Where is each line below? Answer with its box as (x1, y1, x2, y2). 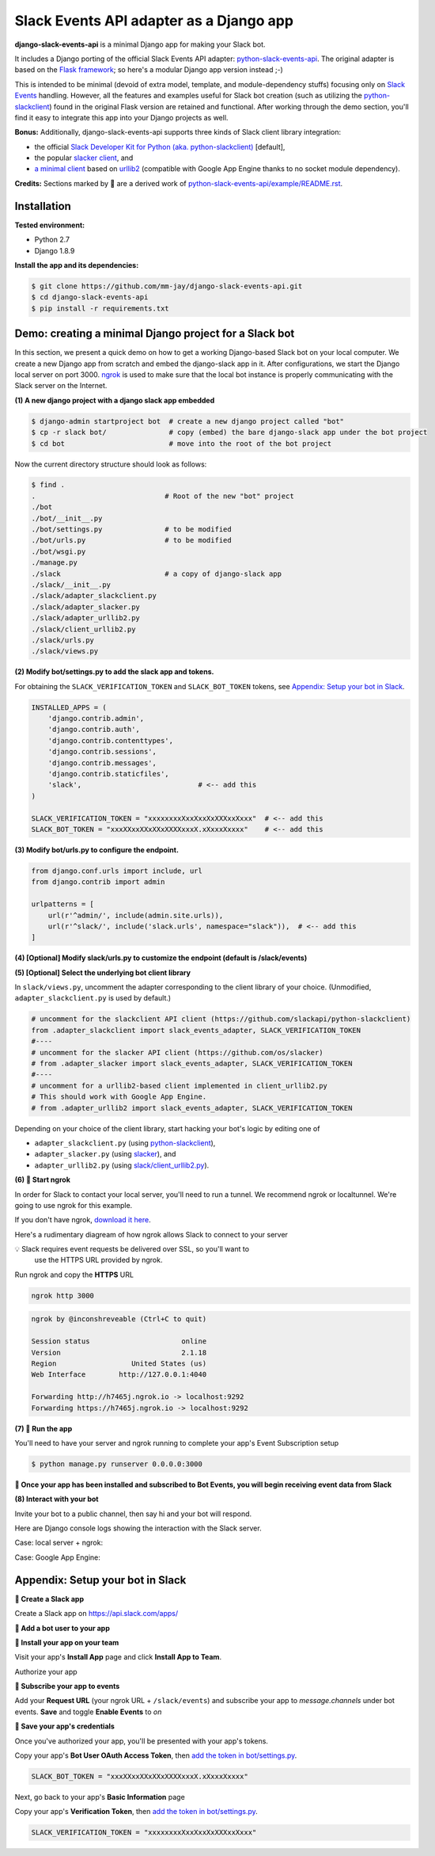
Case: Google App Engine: (14, 1553, 100, 1562)
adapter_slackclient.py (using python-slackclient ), (34, 1138, 216, 1148)
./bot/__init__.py (31, 513, 103, 523)
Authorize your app (14, 1667, 78, 1676)
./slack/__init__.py (31, 581, 111, 589)
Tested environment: (14, 220, 85, 230)
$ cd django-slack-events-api (31, 293, 149, 302)
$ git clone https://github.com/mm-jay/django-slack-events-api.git (31, 281, 303, 291)
